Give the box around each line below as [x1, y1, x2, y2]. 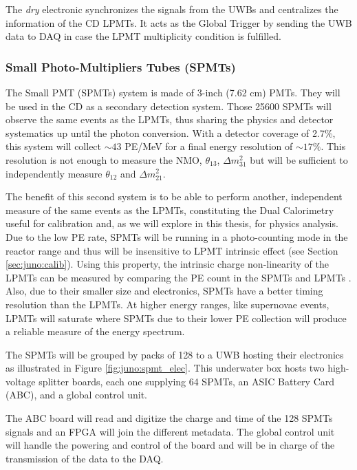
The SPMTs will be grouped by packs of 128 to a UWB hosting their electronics [6, 347, 344, 361]
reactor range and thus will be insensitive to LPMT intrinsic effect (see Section [6, 243, 338, 257]
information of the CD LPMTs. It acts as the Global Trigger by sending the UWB [6, 15, 352, 30]
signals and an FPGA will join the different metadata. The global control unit [6, 424, 335, 438]
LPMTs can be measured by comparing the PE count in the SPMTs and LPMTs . [6, 270, 351, 284]
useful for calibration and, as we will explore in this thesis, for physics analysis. [6, 216, 338, 231]
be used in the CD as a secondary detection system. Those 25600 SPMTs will [6, 98, 332, 113]
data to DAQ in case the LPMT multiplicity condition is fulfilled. [6, 29, 281, 43]
